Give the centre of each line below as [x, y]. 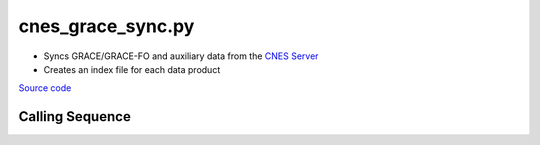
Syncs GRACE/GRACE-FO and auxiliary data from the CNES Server [181, 56]
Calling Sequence [75, 116]
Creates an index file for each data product [132, 69]
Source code [45, 88]
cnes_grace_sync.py [106, 26]
